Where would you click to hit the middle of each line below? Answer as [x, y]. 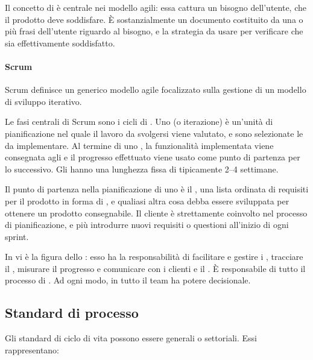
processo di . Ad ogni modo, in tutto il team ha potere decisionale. [128, 280]
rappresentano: [32, 349]
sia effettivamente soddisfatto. [60, 43]
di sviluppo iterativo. [43, 101]
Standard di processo [72, 313]
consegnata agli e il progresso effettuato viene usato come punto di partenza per [153, 157]
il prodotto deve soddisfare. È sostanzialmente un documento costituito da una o [154, 19]
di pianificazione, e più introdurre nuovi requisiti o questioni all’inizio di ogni [147, 225]
